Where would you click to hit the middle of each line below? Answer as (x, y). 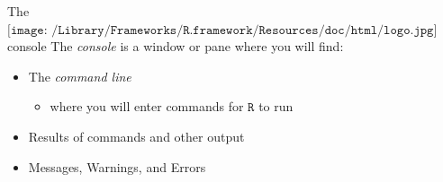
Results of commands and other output (136, 136)
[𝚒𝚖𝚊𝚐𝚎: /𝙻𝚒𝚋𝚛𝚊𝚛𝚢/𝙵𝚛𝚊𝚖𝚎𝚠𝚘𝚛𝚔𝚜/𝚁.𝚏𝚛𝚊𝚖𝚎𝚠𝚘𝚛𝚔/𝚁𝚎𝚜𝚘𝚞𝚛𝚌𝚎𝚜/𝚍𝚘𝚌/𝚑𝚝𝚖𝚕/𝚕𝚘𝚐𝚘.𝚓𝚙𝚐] (222, 30)
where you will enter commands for (147, 106)
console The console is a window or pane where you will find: (176, 46)
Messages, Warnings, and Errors (117, 166)
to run (276, 106)
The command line (80, 76)
